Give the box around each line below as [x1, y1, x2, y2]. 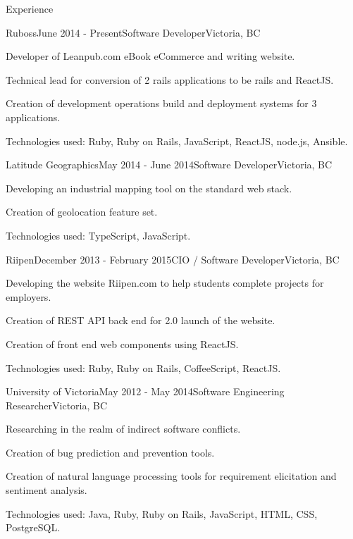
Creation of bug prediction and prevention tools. [6, 445, 215, 459]
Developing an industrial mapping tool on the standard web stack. [6, 180, 292, 195]
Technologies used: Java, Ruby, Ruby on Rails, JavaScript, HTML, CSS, [6, 506, 318, 521]
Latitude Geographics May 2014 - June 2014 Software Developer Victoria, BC [6, 157, 333, 172]
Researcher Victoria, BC [6, 397, 108, 412]
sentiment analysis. [6, 483, 87, 497]
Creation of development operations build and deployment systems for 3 [6, 96, 317, 111]
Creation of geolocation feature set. [6, 204, 158, 219]
